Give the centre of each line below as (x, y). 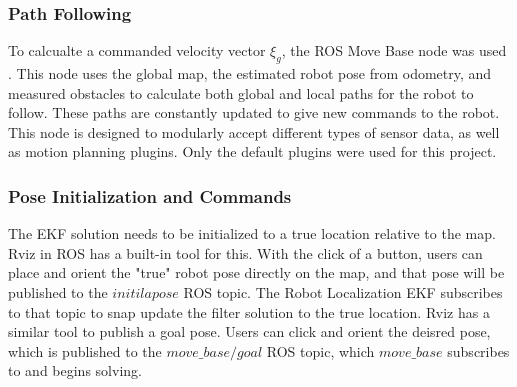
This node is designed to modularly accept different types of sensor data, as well (254, 131)
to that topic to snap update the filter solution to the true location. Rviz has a (249, 311)
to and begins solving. (75, 370)
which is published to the (85, 350)
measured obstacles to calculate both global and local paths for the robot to (241, 92)
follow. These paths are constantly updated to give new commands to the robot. (254, 112)
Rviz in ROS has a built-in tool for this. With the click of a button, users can (245, 252)
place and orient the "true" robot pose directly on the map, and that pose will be (256, 272)
